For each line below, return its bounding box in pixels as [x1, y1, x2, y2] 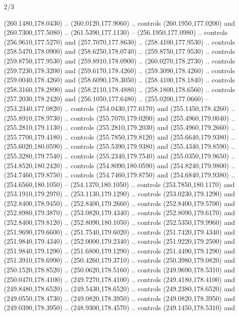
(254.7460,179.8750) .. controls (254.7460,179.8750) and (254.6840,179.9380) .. [4, 170, 235, 180]
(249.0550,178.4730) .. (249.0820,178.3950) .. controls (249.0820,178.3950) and [4, 293, 235, 303]
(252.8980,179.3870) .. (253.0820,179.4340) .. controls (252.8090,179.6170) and [4, 207, 235, 218]
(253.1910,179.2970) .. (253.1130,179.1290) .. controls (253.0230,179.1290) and [4, 189, 235, 199]
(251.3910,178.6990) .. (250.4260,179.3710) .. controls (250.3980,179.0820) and [4, 255, 235, 265]
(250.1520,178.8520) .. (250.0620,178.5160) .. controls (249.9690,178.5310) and [4, 265, 235, 275]
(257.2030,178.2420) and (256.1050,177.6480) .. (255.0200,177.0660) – [4, 94, 209, 104]
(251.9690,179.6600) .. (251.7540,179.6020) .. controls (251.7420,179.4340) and [4, 226, 235, 237]
